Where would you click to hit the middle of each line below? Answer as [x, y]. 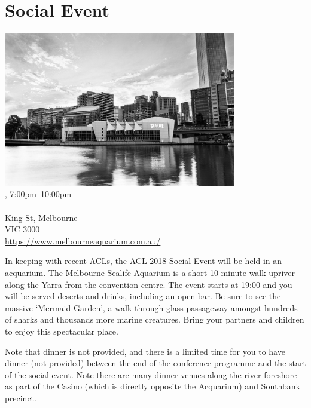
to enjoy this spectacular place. [62, 331]
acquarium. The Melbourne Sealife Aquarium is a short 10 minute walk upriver [150, 273]
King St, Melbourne [41, 217]
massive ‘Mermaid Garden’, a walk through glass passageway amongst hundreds [151, 307]
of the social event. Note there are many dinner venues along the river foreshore [151, 374]
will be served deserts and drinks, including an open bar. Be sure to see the [143, 296]
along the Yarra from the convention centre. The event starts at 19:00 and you [149, 284]
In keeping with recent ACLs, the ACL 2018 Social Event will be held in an [144, 261]
